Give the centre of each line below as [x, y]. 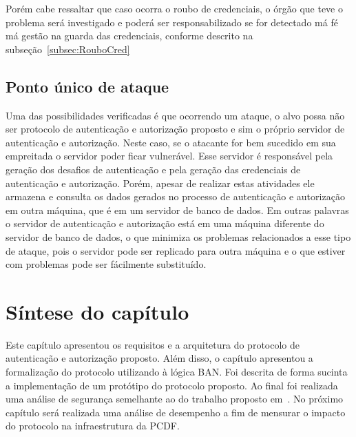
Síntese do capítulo [97, 311]
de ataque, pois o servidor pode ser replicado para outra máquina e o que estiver [176, 250]
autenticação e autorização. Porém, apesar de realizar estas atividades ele [160, 183]
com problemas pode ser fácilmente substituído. [106, 264]
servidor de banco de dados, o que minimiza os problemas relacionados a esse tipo [178, 236]
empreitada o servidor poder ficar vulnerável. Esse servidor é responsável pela [169, 156]
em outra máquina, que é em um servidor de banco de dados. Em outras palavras [177, 210]
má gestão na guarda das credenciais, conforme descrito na [129, 36]
